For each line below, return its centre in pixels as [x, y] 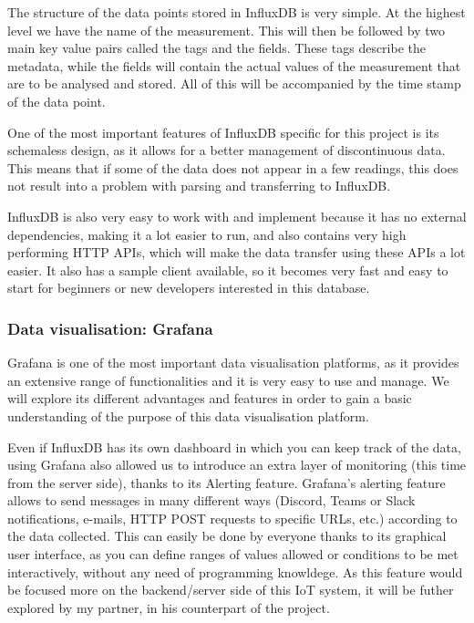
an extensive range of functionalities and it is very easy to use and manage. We [228, 380]
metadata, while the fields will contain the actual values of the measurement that [234, 65]
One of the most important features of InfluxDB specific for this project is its [223, 132]
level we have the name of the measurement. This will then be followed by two [227, 30]
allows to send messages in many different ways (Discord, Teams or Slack [211, 500]
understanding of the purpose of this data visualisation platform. [188, 415]
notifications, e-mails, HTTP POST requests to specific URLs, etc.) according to [232, 518]
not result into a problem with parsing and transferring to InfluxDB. [199, 186]
